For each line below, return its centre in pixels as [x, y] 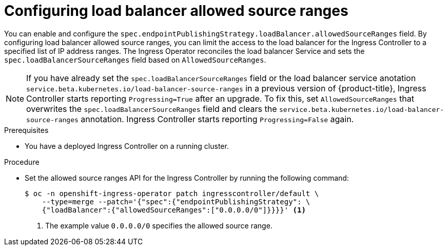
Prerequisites [26, 130]
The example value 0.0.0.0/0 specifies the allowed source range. [159, 225]
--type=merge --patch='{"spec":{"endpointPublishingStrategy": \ [176, 201]
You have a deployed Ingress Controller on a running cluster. [127, 146]
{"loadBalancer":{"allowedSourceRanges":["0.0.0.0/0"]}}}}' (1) [174, 210]
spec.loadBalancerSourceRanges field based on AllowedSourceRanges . [135, 60]
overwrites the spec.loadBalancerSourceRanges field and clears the [152, 109]
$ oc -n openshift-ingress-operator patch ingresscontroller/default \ [172, 193]
